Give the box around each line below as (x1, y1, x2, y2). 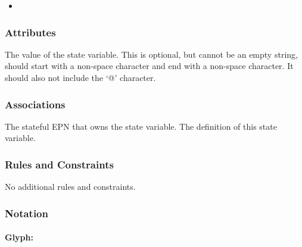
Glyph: (5, 231, 33, 243)
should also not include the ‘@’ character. (5, 71, 156, 83)
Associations (5, 96, 66, 111)
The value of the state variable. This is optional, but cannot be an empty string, (5, 48, 298, 60)
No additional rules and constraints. (5, 180, 136, 193)
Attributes (5, 24, 56, 39)
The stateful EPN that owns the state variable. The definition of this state (5, 120, 277, 132)
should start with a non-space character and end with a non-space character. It (5, 60, 294, 72)
